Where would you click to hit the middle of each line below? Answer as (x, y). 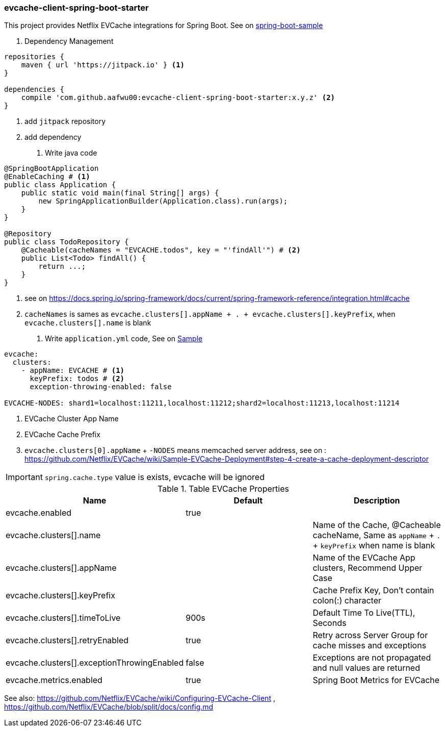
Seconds (330, 623)
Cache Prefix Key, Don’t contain (373, 590)
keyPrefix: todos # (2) (77, 379)
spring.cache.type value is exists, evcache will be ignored (154, 477)
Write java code (71, 153)
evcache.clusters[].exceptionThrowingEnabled (95, 663)
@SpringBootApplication (51, 169)
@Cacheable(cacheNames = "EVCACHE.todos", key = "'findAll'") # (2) (161, 250)
